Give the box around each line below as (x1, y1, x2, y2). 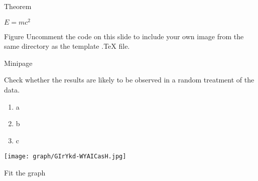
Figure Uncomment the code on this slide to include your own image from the (4, 31, 244, 41)
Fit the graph (4, 167, 46, 178)
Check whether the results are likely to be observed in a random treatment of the (4, 74, 254, 85)
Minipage (4, 57, 33, 68)
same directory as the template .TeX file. (4, 41, 130, 51)
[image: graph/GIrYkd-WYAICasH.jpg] (4, 153, 126, 160)
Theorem (4, 1, 32, 11)
